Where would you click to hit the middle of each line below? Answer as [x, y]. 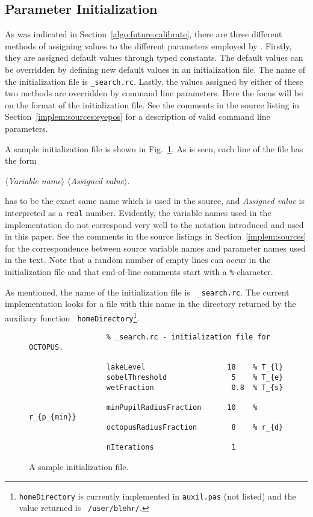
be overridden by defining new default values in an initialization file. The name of [155, 69]
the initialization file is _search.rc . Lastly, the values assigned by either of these [154, 81]
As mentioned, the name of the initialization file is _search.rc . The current [147, 292]
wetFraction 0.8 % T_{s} [195, 387]
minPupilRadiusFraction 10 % [182, 407]
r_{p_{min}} [53, 417]
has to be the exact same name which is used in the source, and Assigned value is [155, 201]
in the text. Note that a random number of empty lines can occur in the [138, 260]
